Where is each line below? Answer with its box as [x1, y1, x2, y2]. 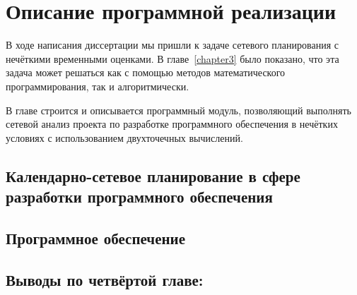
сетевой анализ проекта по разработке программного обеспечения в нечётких [6, 116, 338, 131]
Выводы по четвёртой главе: [6, 268, 204, 290]
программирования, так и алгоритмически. [6, 78, 189, 93]
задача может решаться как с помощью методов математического [6, 65, 286, 80]
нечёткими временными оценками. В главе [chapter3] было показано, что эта [6, 51, 339, 66]
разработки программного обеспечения [6, 186, 273, 207]
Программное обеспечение [6, 227, 186, 248]
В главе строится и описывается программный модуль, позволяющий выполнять [6, 102, 351, 117]
